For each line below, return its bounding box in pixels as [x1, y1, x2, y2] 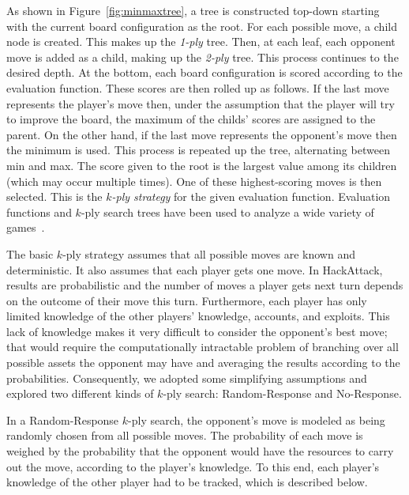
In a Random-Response [6, 411, 119, 428]
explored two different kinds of [6, 385, 154, 402]
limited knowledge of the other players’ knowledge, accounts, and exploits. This [6, 308, 390, 324]
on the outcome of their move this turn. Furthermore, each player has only [6, 292, 367, 308]
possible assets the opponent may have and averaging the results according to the [6, 354, 400, 371]
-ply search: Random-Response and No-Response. [163, 385, 402, 402]
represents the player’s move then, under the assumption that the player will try [6, 95, 395, 111]
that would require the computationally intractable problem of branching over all [6, 338, 399, 355]
